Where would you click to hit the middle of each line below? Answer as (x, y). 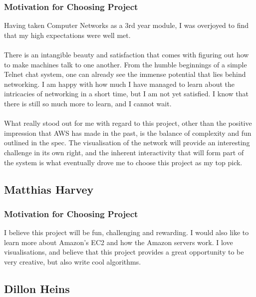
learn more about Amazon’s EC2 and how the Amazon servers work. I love (119, 242)
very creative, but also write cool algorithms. (73, 261)
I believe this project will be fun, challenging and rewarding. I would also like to (127, 232)
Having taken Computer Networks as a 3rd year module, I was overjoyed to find (126, 25)
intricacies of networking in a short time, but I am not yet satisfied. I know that (127, 94)
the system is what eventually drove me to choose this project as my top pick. (123, 162)
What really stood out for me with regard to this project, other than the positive (128, 123)
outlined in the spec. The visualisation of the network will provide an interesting (127, 143)
